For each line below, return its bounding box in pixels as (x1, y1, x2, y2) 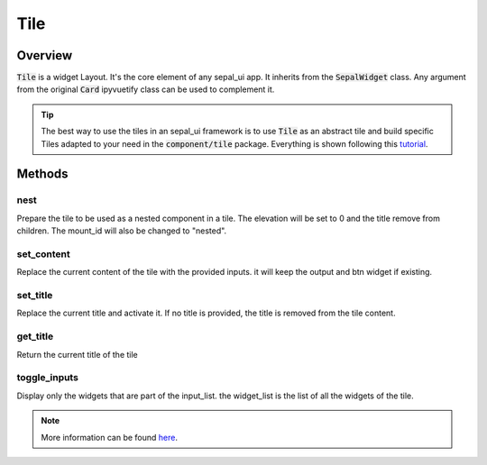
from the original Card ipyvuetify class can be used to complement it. (16, 84, 275, 95)
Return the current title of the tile (16, 349, 139, 360)
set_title (16, 289, 53, 302)
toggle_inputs (16, 371, 78, 384)
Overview (16, 48, 73, 63)
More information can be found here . (41, 432, 178, 442)
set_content (16, 248, 71, 260)
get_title (16, 330, 54, 342)
